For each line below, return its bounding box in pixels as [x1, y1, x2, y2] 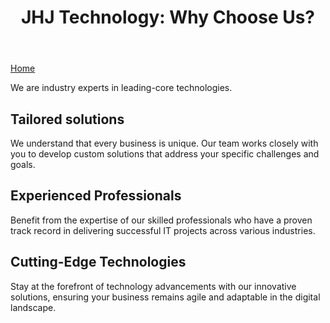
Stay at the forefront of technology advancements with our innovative [10, 280, 297, 292]
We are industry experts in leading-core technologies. [10, 82, 233, 94]
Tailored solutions [10, 111, 125, 128]
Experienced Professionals [10, 187, 182, 205]
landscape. [10, 301, 57, 313]
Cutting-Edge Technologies [10, 254, 187, 271]
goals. [10, 159, 36, 170]
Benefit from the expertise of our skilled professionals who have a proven [10, 214, 313, 226]
